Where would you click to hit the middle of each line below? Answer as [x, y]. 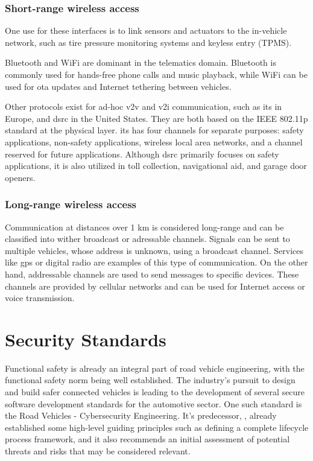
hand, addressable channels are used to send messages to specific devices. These [152, 274]
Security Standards [86, 339]
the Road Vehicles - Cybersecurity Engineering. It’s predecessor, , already [141, 415]
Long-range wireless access [71, 204]
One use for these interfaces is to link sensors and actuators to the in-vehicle [146, 30]
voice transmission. [40, 298]
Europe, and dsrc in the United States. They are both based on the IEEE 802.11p [156, 118]
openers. [20, 177]
